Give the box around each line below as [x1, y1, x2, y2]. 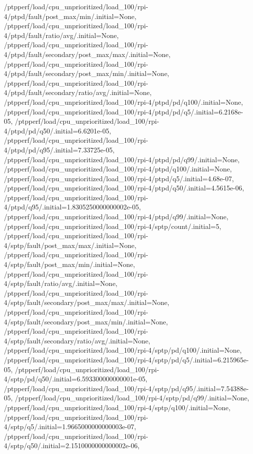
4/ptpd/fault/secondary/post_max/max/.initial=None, [4, 49, 171, 59]
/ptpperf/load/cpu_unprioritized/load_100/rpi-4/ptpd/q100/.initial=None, [4, 164, 232, 174]
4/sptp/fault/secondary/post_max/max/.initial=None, [4, 297, 170, 307]
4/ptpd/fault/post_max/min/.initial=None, [4, 11, 136, 21]
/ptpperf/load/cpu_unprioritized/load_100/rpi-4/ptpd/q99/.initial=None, [4, 211, 229, 222]
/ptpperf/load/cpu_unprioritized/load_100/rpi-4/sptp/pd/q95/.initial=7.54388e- [4, 383, 249, 393]
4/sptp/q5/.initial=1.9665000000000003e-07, [4, 421, 136, 432]
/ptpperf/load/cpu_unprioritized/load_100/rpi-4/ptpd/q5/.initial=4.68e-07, [4, 173, 234, 183]
